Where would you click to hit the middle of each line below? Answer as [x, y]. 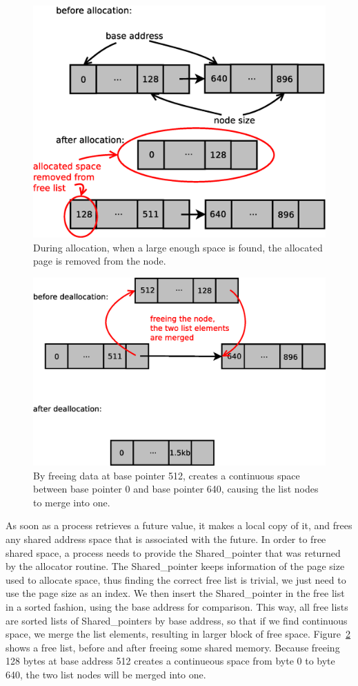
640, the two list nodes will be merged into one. [106, 674]
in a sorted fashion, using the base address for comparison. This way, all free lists [177, 606]
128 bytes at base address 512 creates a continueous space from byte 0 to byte [170, 661]
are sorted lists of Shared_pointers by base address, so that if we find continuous [177, 620]
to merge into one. [72, 502]
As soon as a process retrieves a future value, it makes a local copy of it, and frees [179, 525]
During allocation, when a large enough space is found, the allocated [178, 247]
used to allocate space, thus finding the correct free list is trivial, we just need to [176, 579]
